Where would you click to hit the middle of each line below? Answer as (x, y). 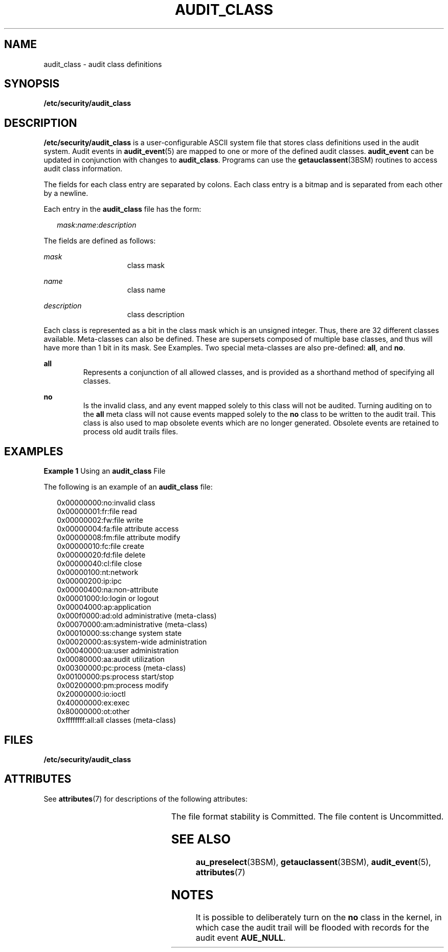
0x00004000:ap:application (104, 607)
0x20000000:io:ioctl (91, 694)
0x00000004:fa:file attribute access (118, 529)
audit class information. (83, 169)
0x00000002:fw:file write (100, 520)
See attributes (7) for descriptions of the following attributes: (145, 799)
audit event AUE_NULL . (241, 938)
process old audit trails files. (130, 432)
